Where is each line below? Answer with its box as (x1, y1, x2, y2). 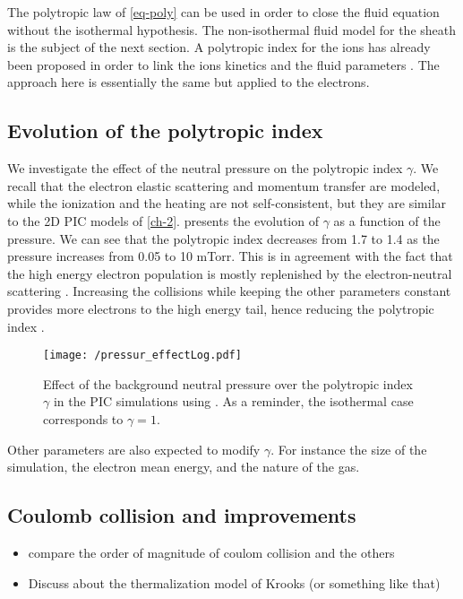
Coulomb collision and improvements (7, 501, 356, 529)
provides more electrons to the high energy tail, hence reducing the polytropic (7, 299, 434, 317)
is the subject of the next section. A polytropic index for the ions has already (7, 38, 431, 56)
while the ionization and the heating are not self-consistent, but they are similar (7, 194, 447, 213)
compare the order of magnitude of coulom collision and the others (28, 543, 395, 561)
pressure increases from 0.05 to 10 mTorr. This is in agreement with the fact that (7, 247, 453, 265)
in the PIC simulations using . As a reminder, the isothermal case (53, 392, 414, 411)
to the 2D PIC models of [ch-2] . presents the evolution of (7, 211, 319, 230)
